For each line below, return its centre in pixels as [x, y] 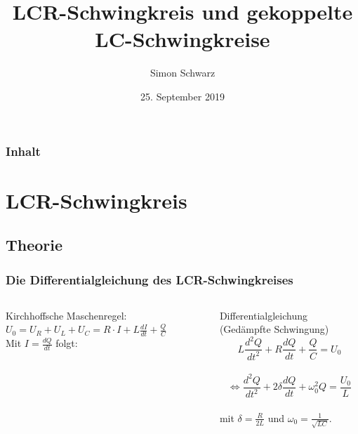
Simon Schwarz [183, 73]
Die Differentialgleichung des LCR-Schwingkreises [150, 279]
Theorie [34, 245]
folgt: [67, 343]
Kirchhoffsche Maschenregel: [66, 315]
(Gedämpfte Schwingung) [274, 329]
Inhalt [23, 151]
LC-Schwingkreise [183, 39]
